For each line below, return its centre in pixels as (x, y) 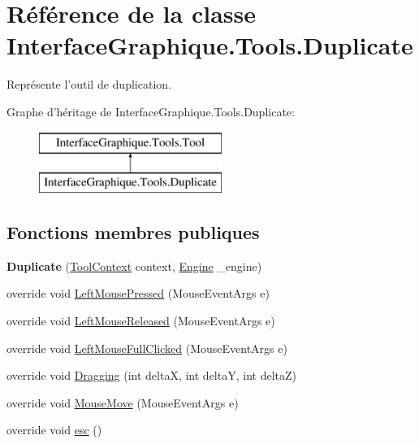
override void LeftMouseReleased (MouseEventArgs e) (141, 321)
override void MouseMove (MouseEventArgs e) (123, 402)
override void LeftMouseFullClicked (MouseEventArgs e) (147, 348)
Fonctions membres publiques (133, 232)
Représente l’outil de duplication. (89, 84)
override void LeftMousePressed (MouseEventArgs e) (138, 293)
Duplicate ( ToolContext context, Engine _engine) (134, 266)
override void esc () (54, 430)
